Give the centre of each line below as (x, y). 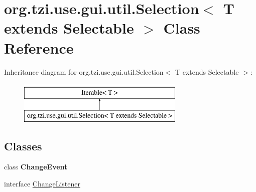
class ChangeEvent (36, 167)
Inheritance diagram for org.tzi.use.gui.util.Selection (84, 71)
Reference (39, 47)
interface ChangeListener (42, 184)
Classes (23, 146)
